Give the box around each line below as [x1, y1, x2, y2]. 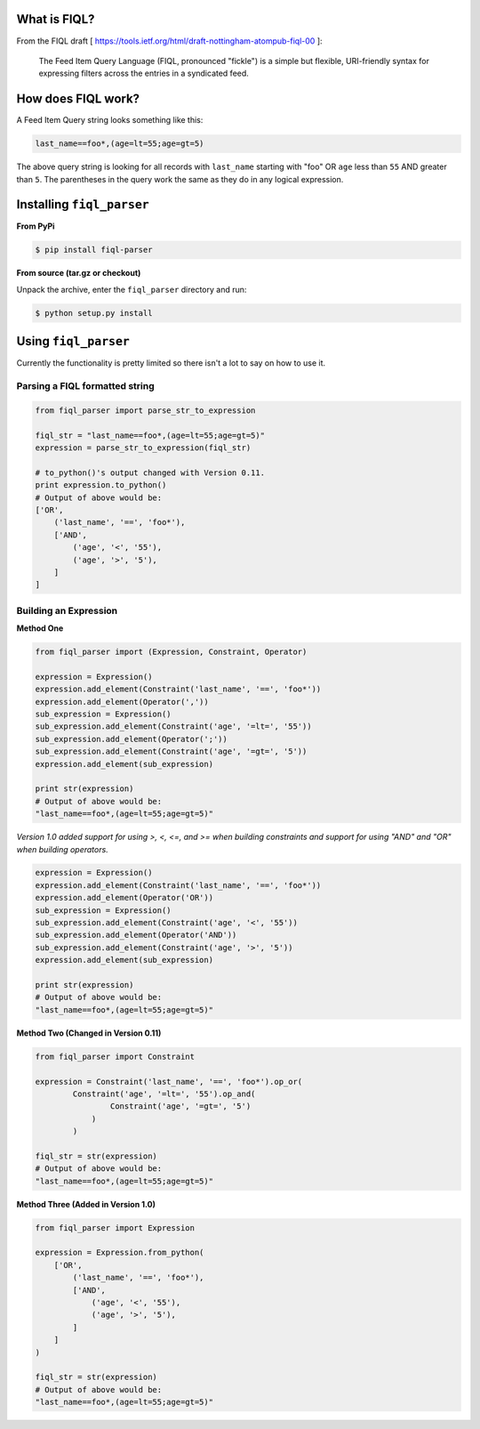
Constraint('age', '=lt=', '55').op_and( [72, 1088, 256, 1099]
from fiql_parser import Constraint [35, 1051, 196, 1062]
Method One [16, 623, 64, 634]
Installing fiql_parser [16, 197, 150, 213]
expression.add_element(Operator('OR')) [35, 892, 213, 903]
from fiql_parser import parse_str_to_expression [35, 405, 256, 416]
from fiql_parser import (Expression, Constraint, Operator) [35, 647, 308, 658]
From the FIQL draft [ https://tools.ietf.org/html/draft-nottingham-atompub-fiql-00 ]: [16, 36, 324, 46]
